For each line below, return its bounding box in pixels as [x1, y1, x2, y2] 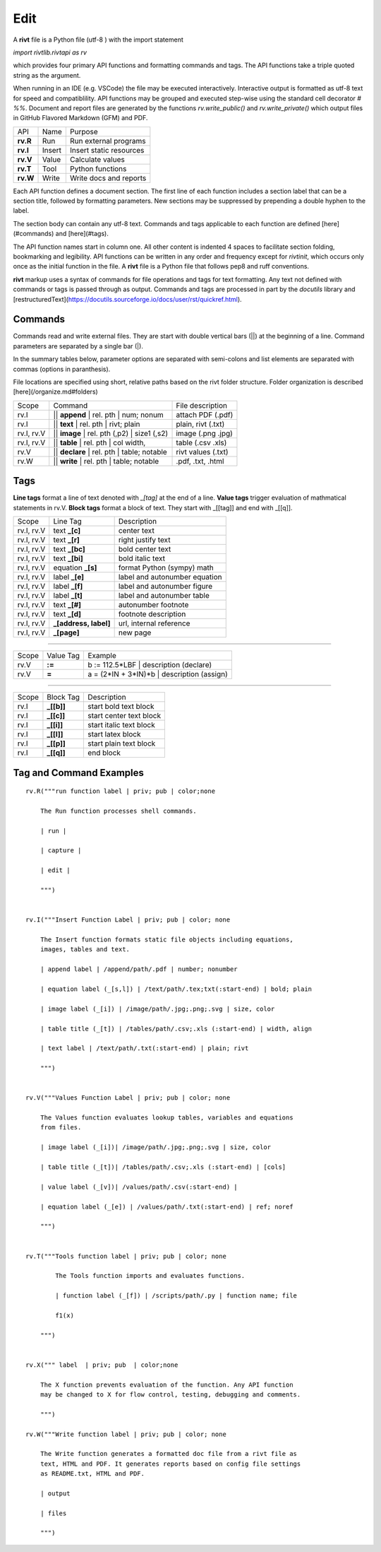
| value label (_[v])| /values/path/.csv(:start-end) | [40, 1182, 238, 1191]
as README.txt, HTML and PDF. [40, 1470, 145, 1478]
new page [118, 628, 152, 637]
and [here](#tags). [55, 230, 109, 238]
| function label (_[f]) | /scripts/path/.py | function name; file [55, 1292, 298, 1300]
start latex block [87, 729, 141, 739]
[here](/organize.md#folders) [13, 387, 98, 396]
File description [176, 400, 227, 410]
